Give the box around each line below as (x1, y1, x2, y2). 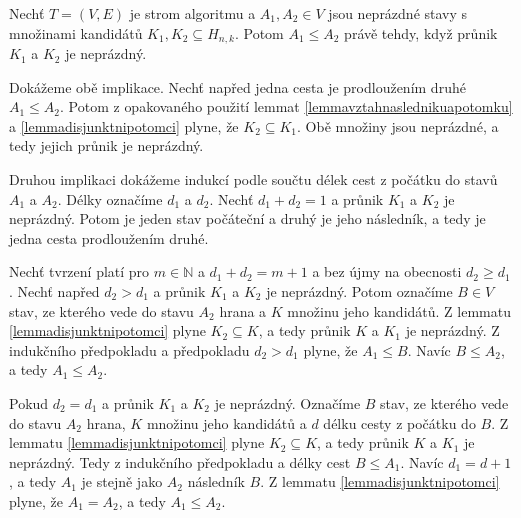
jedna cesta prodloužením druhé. (9, 227, 209, 248)
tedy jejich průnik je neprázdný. (9, 135, 204, 156)
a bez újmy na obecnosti (312, 261, 462, 282)
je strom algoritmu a (129, 3, 256, 23)
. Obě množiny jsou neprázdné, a (297, 115, 499, 136)
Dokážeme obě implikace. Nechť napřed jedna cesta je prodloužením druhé (9, 76, 466, 97)
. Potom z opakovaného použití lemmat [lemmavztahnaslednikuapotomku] (60, 96, 513, 117)
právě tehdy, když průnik (344, 22, 498, 43)
